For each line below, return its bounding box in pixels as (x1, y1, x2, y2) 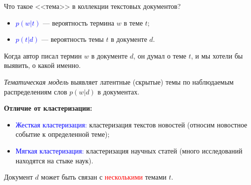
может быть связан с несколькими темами (41, 172, 167, 182)
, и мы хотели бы (191, 50, 243, 61)
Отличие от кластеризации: (4, 103, 93, 113)
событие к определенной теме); (15, 129, 110, 139)
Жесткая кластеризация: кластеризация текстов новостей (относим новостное (15, 119, 248, 129)
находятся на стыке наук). (15, 155, 94, 165)
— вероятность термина (42, 17, 115, 28)
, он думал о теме (133, 50, 187, 61)
